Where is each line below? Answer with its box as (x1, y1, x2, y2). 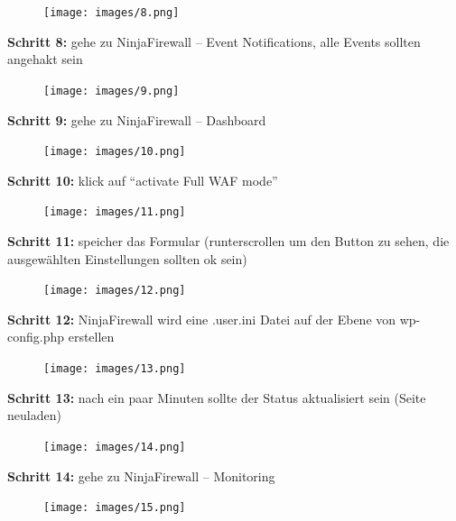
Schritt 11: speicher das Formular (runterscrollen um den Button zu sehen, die (7, 232, 450, 250)
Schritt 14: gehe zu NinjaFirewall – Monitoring (7, 466, 275, 485)
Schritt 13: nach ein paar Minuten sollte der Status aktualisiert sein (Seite (7, 388, 426, 407)
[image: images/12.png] (43, 284, 186, 297)
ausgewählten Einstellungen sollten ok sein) (7, 249, 247, 268)
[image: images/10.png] (43, 145, 186, 159)
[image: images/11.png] (43, 206, 186, 219)
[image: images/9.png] (43, 84, 180, 97)
